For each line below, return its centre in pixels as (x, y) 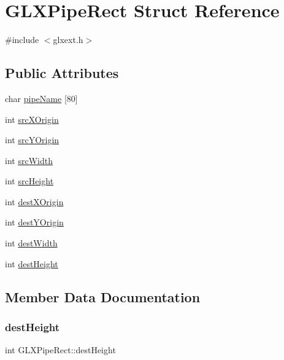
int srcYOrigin (32, 140)
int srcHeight (29, 181)
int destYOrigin (34, 222)
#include (22, 40)
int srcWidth (29, 160)
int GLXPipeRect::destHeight (60, 350)
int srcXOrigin (32, 119)
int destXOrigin (34, 201)
